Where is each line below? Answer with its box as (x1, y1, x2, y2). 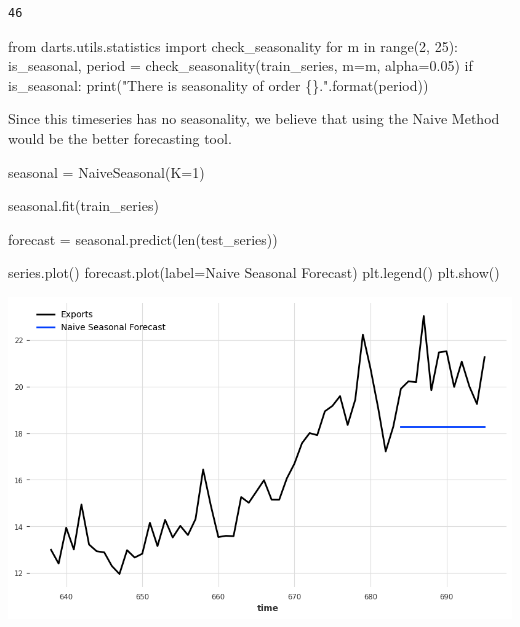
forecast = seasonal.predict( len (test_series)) (8, 228, 278, 249)
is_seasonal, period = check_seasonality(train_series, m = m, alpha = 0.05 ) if (8, 55, 473, 76)
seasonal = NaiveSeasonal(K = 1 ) (8, 161, 205, 182)
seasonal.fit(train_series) (8, 195, 159, 216)
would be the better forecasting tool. (8, 127, 232, 148)
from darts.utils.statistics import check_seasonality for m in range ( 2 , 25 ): (8, 35, 459, 56)
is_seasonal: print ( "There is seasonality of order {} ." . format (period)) (8, 74, 429, 95)
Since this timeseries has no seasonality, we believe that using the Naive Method (8, 108, 500, 129)
